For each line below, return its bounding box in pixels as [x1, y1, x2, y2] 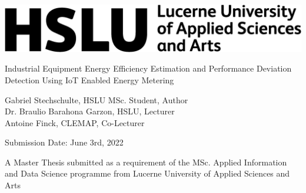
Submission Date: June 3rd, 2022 [5, 136, 124, 148]
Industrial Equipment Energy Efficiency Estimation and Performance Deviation [5, 62, 292, 75]
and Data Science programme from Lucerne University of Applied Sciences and [5, 167, 290, 180]
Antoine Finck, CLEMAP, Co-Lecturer [5, 116, 145, 128]
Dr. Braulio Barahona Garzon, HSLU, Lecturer [5, 105, 175, 117]
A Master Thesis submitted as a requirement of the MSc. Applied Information [5, 155, 287, 168]
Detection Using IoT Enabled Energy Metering [5, 73, 174, 86]
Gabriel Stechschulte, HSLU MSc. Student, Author [5, 93, 188, 106]
